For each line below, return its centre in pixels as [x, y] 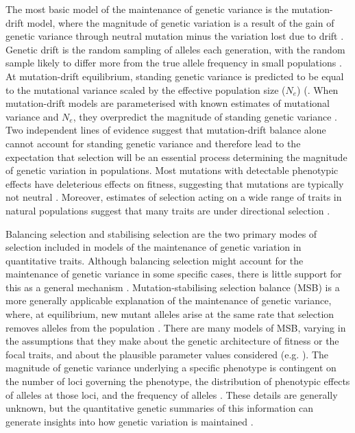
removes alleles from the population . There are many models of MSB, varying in [176, 327]
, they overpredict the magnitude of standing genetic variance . [205, 116]
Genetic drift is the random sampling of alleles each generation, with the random [175, 49]
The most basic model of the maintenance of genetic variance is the [147, 9]
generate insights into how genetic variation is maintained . [130, 421]
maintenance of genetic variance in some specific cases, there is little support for [174, 274]
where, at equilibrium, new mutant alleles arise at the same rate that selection [170, 314]
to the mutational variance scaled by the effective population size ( [146, 89]
